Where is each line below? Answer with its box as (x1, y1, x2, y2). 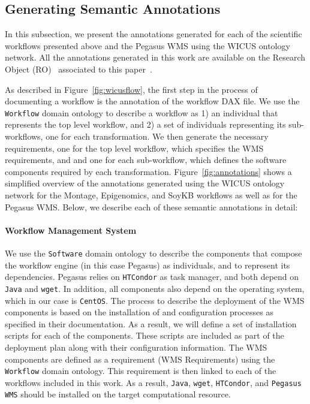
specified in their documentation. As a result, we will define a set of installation (5, 317, 297, 330)
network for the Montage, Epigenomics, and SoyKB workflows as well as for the (5, 188, 297, 201)
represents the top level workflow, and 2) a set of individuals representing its (5, 118, 286, 131)
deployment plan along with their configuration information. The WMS (5, 340, 267, 353)
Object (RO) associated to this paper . (5, 62, 152, 75)
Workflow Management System (5, 224, 137, 236)
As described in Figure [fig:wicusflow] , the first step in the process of (5, 83, 258, 95)
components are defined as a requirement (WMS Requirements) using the (5, 352, 275, 365)
